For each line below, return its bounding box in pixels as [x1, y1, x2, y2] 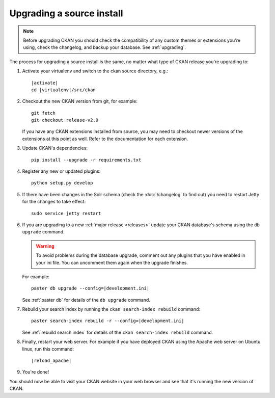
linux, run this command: [22, 346, 74, 352]
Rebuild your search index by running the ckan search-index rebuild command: [22, 306, 201, 312]
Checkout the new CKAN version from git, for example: [22, 98, 137, 104]
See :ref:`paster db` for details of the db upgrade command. [22, 297, 150, 303]
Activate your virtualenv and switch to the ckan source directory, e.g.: [22, 68, 168, 74]
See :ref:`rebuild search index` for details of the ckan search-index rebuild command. [22, 329, 213, 335]
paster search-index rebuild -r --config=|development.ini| [31, 318, 184, 324]
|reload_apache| [31, 358, 72, 364]
